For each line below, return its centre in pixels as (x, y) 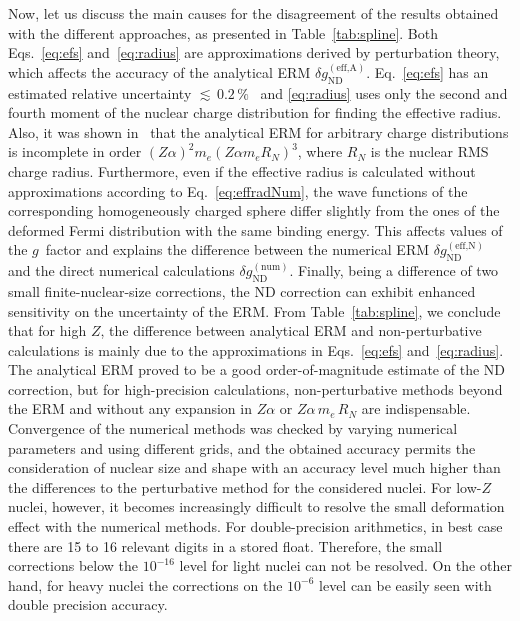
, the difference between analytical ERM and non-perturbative (291, 330)
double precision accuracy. (88, 604)
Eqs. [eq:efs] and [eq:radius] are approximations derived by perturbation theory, (254, 52)
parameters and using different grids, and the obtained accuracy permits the (242, 447)
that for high (47, 330)
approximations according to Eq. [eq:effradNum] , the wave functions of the (238, 190)
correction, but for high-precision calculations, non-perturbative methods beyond (255, 388)
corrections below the (73, 565)
